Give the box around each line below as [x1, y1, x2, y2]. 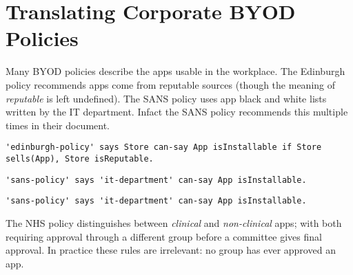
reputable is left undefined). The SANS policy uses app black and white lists [6, 91, 327, 105]
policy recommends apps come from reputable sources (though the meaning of [6, 77, 336, 91]
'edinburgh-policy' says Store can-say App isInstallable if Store [6, 142, 322, 153]
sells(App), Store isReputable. [6, 153, 154, 164]
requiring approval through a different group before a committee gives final [6, 229, 322, 243]
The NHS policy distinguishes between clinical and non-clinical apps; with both [6, 215, 342, 230]
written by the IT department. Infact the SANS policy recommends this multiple [6, 104, 348, 119]
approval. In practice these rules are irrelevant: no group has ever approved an [6, 243, 336, 257]
